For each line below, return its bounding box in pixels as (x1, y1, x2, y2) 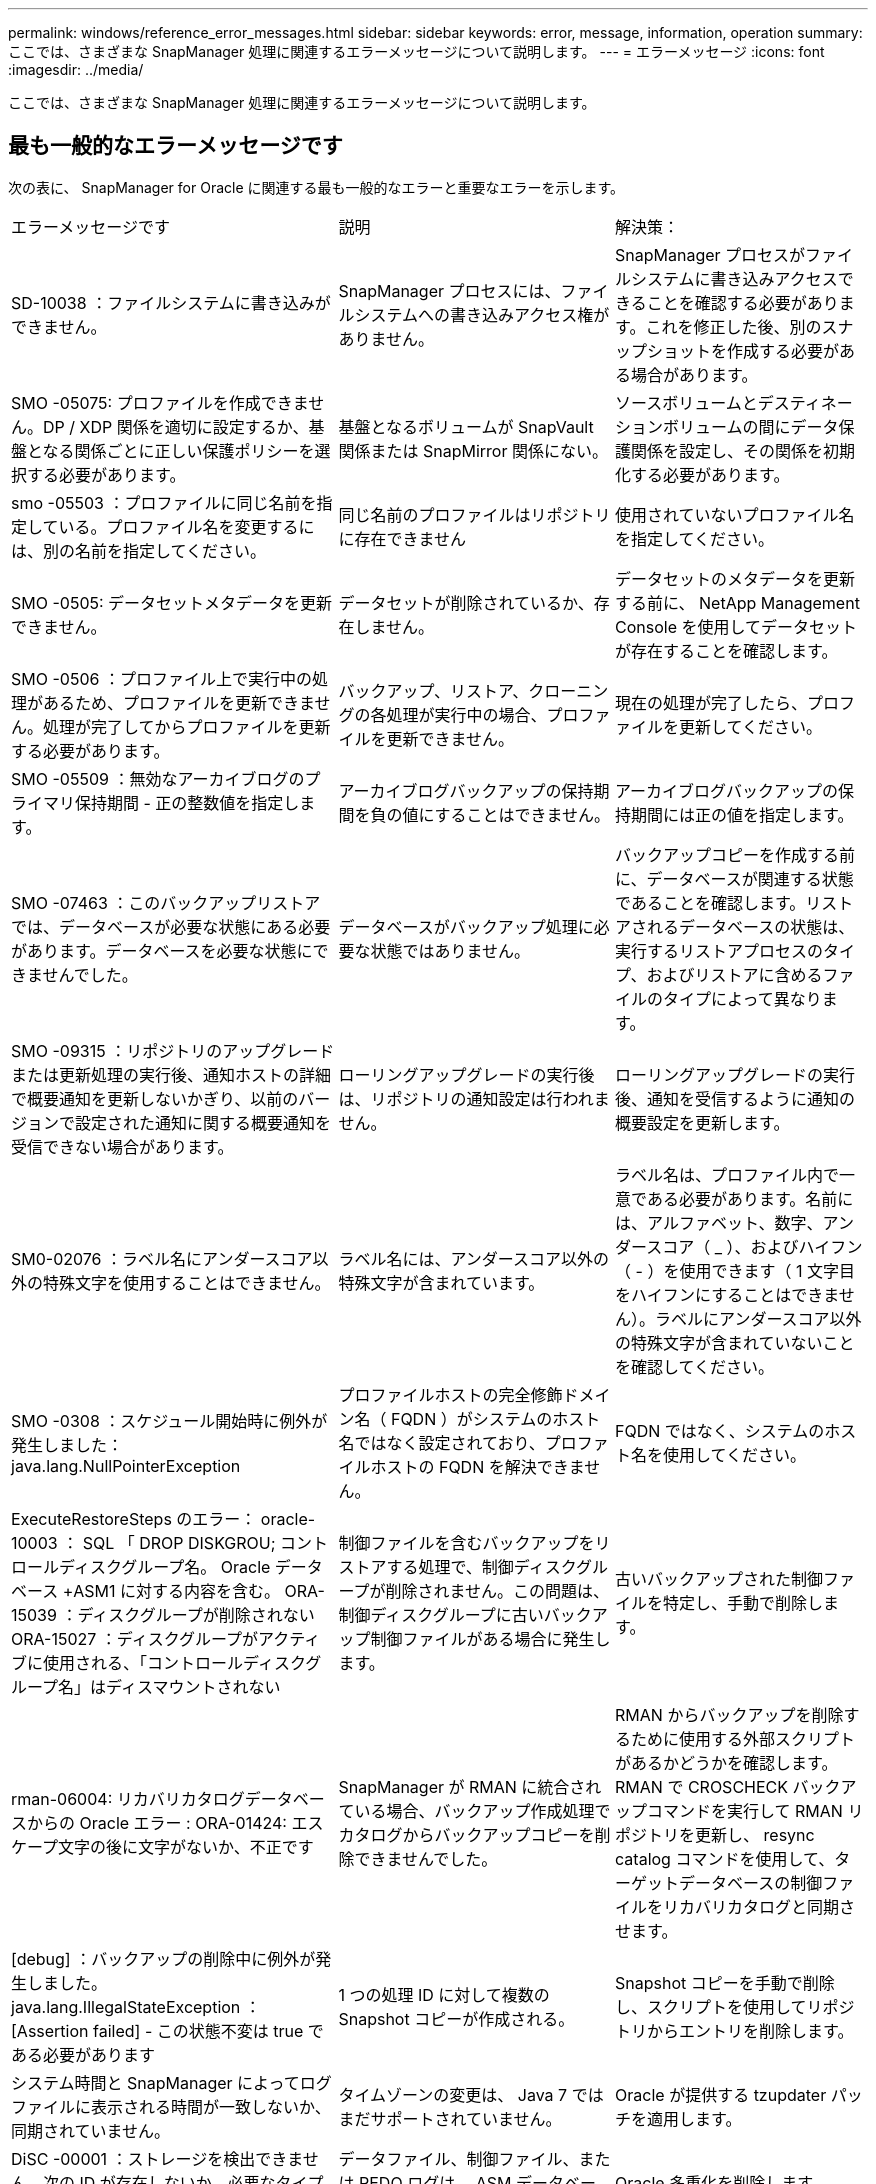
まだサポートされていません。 (338, 2108, 562, 2129)
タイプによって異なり (663, 988, 822, 1009)
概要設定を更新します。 (615, 1112, 790, 1133)
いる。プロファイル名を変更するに (58, 516, 315, 537)
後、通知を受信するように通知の (615, 1088, 856, 1109)
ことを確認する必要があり (646, 292, 839, 313)
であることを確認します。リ (615, 892, 822, 913)
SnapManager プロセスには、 (338, 280, 561, 301)
